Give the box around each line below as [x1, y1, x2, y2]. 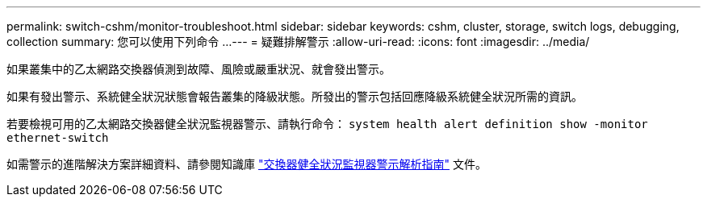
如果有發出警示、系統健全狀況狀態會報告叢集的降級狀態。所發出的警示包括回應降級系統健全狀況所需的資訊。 [6, 89, 583, 103]
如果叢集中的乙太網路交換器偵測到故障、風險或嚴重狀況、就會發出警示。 [6, 62, 391, 76]
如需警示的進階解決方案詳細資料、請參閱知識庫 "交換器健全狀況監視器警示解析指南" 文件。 [6, 157, 487, 171]
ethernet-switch [6, 131, 109, 144]
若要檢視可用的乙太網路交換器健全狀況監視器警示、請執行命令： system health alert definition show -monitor [6, 117, 648, 130]
